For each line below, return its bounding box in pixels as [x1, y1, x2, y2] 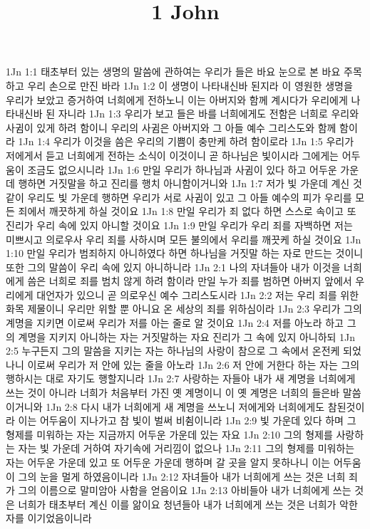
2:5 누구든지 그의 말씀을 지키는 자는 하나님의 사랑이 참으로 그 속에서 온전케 [6, 343, 340, 358]
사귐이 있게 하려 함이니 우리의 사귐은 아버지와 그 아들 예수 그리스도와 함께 [6, 120, 336, 135]
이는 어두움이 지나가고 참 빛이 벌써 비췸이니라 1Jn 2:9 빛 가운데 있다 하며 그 [18, 413, 356, 428]
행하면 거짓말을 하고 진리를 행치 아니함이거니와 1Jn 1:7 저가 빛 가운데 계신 [18, 176, 350, 191]
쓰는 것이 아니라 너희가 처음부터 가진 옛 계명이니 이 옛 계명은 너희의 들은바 [6, 385, 340, 400]
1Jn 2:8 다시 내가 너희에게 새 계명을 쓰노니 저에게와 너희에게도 [46, 399, 325, 414]
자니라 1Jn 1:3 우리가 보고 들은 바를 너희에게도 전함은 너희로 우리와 [58, 106, 359, 121]
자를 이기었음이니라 [6, 510, 92, 525]
